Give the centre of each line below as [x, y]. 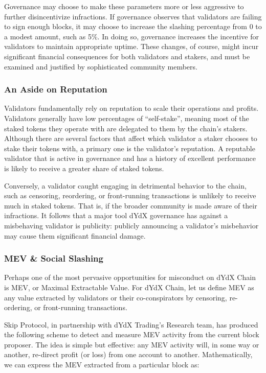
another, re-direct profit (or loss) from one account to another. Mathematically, [128, 354]
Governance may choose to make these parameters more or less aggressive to [124, 6]
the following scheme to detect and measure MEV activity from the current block [132, 334]
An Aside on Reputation [56, 89]
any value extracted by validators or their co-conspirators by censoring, [116, 297]
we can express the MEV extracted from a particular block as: [102, 365]
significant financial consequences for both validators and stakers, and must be [127, 56]
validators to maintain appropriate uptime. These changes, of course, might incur [131, 46]
